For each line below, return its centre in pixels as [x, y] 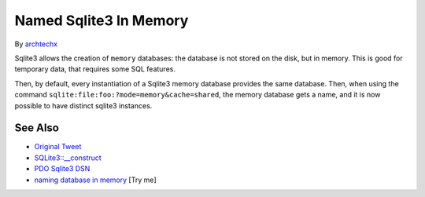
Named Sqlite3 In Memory [102, 20]
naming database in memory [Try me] [95, 180]
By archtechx [36, 44]
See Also [37, 128]
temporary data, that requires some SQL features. [95, 69]
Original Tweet [58, 147]
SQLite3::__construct [68, 158]
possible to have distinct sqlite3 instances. [83, 105]
